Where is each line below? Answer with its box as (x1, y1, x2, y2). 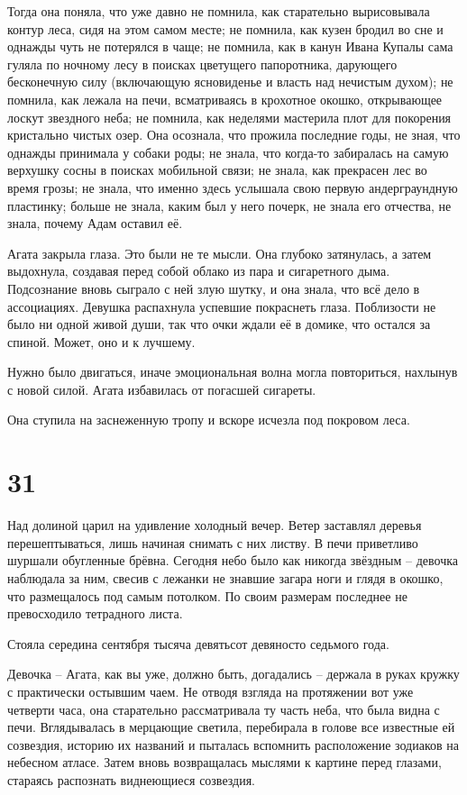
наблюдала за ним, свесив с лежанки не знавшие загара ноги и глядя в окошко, (7, 568, 444, 587)
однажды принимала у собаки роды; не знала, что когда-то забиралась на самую (7, 142, 449, 161)
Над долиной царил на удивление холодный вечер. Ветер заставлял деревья (7, 516, 422, 535)
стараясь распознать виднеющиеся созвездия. (7, 770, 256, 789)
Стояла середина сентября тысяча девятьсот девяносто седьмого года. (7, 634, 389, 653)
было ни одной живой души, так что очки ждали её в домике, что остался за (7, 315, 431, 334)
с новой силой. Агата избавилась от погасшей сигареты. (7, 379, 316, 398)
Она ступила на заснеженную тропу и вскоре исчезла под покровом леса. (7, 410, 410, 429)
